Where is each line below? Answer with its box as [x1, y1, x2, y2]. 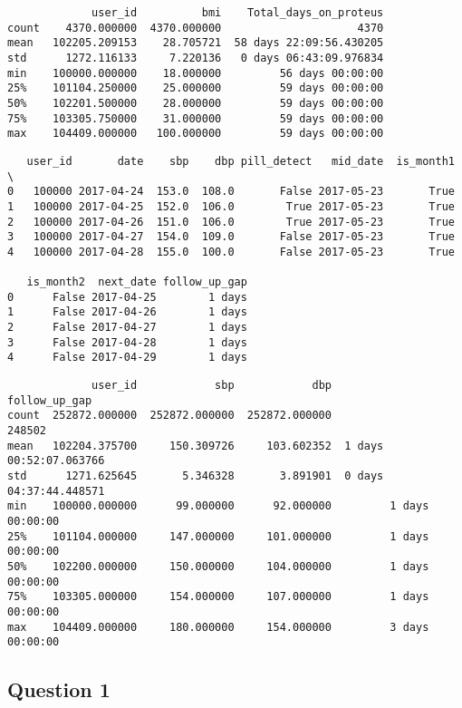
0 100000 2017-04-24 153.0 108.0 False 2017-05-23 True [7, 185, 455, 199]
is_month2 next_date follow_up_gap [26, 276, 247, 289]
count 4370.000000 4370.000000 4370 [7, 21, 384, 34]
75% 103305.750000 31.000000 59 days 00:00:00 [7, 112, 384, 125]
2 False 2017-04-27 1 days [7, 321, 247, 335]
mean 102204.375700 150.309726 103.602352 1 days [7, 439, 384, 452]
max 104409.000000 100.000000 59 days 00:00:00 [7, 127, 384, 141]
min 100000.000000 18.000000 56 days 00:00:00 [7, 66, 384, 80]
